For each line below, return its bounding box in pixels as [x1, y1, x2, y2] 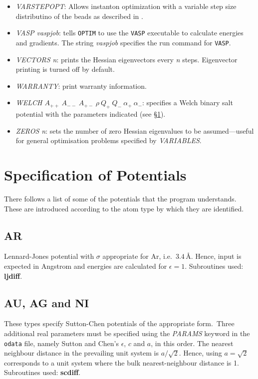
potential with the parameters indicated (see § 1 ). [15, 109, 166, 119]
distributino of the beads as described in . [15, 10, 143, 21]
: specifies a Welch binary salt [142, 97, 233, 108]
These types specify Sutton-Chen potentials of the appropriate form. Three [4, 318, 235, 329]
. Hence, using [179, 348, 222, 358]
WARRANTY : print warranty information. [15, 80, 147, 91]
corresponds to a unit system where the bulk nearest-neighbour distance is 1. [4, 357, 239, 368]
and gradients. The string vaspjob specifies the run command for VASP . [15, 37, 231, 47]
